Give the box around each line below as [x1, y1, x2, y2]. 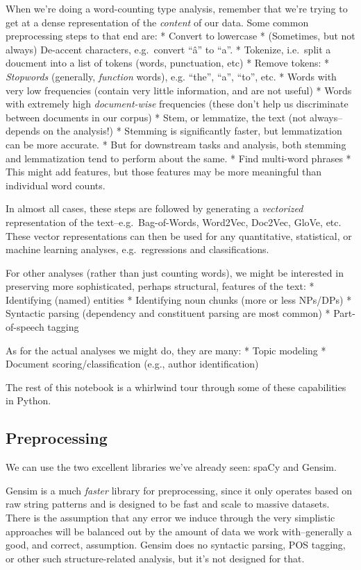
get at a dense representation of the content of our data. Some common [6, 15, 309, 29]
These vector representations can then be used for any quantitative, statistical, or [6, 228, 352, 243]
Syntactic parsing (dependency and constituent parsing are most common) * [6, 306, 330, 320]
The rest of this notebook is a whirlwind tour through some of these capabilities [6, 379, 346, 394]
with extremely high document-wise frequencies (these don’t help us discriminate [6, 96, 349, 111]
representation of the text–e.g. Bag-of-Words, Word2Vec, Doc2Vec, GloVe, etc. [6, 214, 342, 229]
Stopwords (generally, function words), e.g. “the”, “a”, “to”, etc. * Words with [6, 69, 337, 83]
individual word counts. [6, 178, 106, 192]
